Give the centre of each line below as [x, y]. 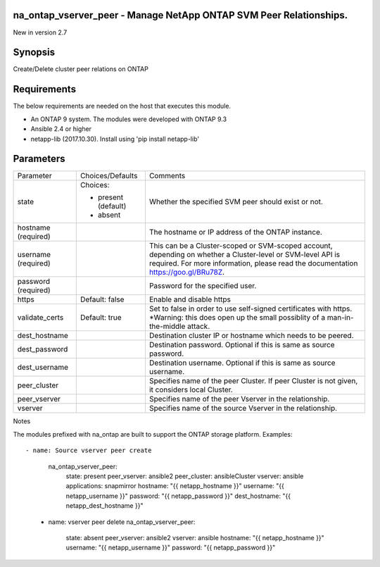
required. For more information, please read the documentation [253, 263]
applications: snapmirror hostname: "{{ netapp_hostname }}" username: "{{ [175, 486]
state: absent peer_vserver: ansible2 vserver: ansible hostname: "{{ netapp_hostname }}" [195, 537]
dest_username [43, 368]
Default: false [102, 299]
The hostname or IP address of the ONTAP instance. [236, 232]
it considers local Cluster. [191, 390]
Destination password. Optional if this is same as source [242, 345]
